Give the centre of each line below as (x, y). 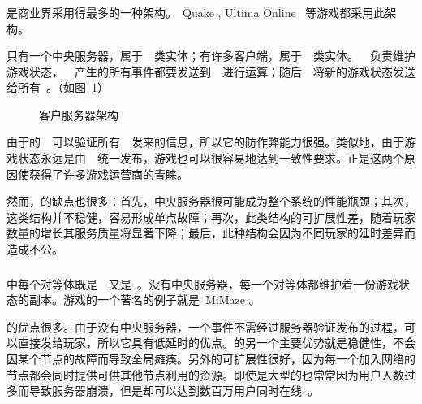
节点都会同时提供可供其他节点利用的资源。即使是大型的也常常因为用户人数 (205, 374)
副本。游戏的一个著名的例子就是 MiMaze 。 (144, 300)
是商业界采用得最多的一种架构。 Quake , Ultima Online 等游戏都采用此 (196, 12)
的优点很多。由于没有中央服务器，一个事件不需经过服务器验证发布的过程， (205, 326)
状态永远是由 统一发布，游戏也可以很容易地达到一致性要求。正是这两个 (211, 158)
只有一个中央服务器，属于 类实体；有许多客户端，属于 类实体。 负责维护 (211, 56)
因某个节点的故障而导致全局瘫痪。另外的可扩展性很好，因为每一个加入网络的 (211, 358)
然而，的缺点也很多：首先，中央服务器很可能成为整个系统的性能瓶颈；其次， (211, 201)
